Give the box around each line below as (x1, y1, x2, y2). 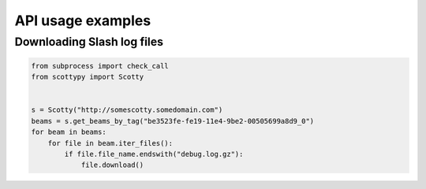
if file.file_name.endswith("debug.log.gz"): (64, 150, 244, 158)
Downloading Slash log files (14, 35, 164, 49)
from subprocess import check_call (31, 61, 169, 70)
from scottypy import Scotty (31, 72, 144, 82)
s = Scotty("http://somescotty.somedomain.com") (31, 106, 223, 114)
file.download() (80, 161, 144, 169)
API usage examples (14, 12, 151, 29)
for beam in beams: (31, 128, 106, 137)
